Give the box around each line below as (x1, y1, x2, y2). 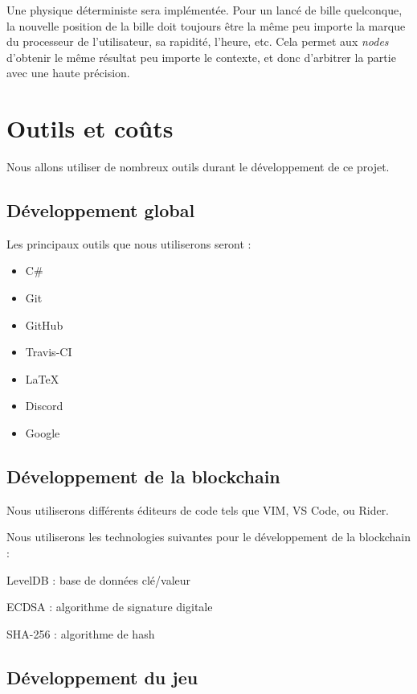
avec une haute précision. (6, 64, 130, 81)
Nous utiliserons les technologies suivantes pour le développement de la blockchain (6, 528, 411, 545)
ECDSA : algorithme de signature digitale (6, 598, 213, 615)
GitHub (25, 316, 63, 333)
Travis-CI (25, 343, 72, 360)
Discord (25, 397, 63, 414)
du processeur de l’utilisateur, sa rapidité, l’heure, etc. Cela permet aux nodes (6, 33, 389, 50)
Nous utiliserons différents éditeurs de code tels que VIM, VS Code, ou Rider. (6, 501, 390, 518)
